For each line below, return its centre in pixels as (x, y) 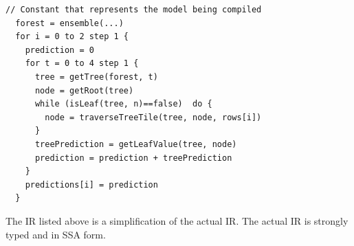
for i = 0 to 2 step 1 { (72, 37)
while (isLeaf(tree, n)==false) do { (123, 104)
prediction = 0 (59, 50)
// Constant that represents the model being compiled (134, 10)
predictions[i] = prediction (91, 184)
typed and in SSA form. (56, 234)
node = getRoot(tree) (84, 90)
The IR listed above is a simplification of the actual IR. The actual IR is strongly (177, 220)
